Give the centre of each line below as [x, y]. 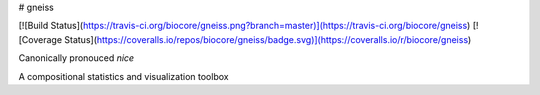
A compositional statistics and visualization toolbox [123, 76]
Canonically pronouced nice [76, 58]
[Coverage [40, 39]
